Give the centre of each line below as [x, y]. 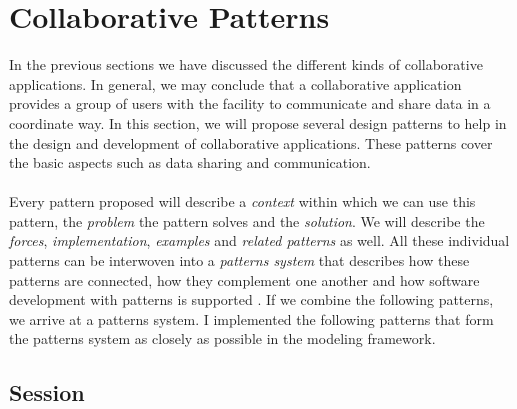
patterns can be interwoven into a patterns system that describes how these [239, 260]
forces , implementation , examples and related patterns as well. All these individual [259, 240]
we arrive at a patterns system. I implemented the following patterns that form [251, 318]
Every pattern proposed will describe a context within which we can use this [242, 201]
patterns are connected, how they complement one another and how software [244, 279]
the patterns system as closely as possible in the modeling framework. [222, 338]
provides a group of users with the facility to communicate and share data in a [250, 103]
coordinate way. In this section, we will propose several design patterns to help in [258, 122]
